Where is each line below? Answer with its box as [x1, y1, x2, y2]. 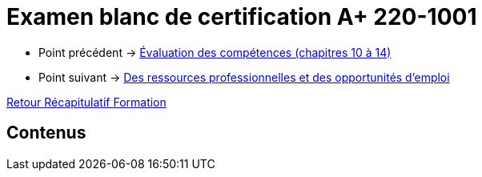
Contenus [6, 123, 86, 143]
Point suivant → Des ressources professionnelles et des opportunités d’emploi [38, 70, 450, 84]
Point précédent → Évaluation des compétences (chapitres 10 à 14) [38, 45, 392, 59]
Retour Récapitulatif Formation [6, 95, 167, 109]
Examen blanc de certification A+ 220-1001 [6, 3, 477, 30]
